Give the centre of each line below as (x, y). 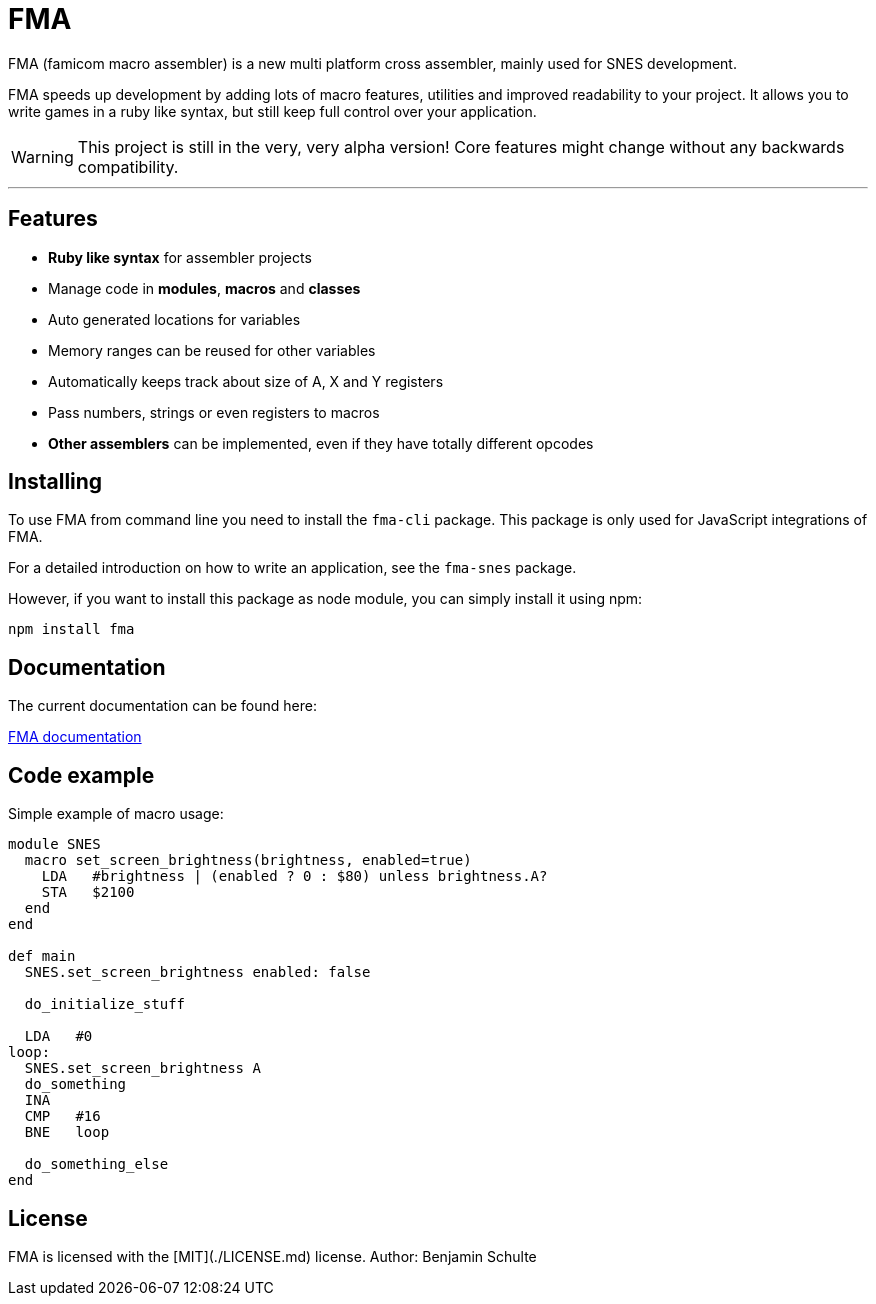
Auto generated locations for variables (174, 319)
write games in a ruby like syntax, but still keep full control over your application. (272, 111)
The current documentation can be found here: (162, 706)
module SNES (54, 844)
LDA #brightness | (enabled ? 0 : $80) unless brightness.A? (294, 876)
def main (42, 956)
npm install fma (71, 629)
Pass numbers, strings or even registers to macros (214, 412)
